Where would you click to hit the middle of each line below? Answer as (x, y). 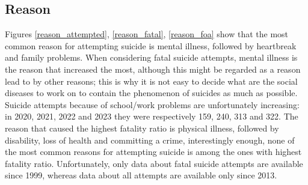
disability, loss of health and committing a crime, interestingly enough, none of (150, 140)
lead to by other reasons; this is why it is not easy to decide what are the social (151, 81)
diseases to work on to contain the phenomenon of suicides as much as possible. (151, 93)
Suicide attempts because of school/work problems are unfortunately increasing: (152, 104)
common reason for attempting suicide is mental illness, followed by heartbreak (151, 45)
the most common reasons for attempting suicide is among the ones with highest (153, 152)
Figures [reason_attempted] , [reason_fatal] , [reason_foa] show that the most (147, 34)
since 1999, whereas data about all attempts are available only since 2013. (141, 175)
